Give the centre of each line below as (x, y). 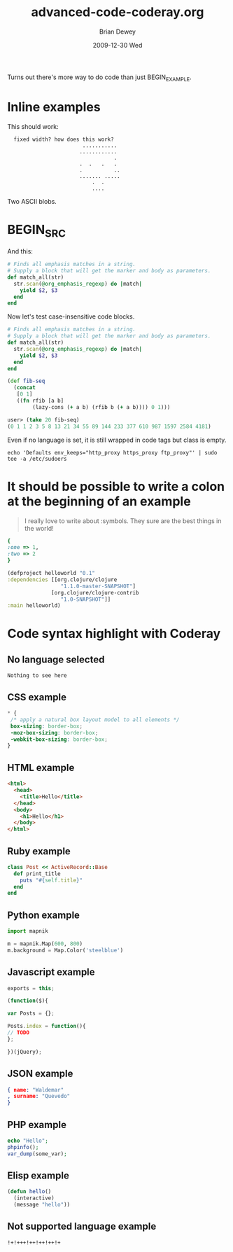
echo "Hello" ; (28, 1141)
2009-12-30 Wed (118, 45)
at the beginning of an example (99, 501)
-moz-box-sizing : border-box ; (54, 732)
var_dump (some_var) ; (37, 1154)
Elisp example (38, 1175)
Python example (44, 915)
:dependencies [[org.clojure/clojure (62, 579)
